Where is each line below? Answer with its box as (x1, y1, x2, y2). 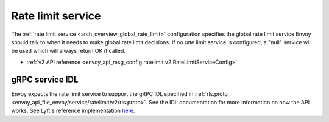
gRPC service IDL (11, 74, 79, 84)
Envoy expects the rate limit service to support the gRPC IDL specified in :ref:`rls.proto (11, 90, 228, 97)
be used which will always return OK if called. (11, 47, 126, 55)
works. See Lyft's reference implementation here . (11, 107, 135, 115)
